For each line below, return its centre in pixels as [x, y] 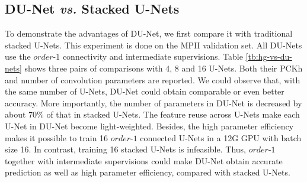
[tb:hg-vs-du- [269, 56]
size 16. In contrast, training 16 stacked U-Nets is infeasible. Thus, [125, 149]
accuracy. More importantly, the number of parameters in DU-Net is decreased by [153, 103]
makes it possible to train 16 [57, 137]
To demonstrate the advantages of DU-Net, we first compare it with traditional [149, 33]
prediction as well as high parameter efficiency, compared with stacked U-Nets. [148, 172]
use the [18, 56]
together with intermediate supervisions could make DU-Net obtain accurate [144, 160]
